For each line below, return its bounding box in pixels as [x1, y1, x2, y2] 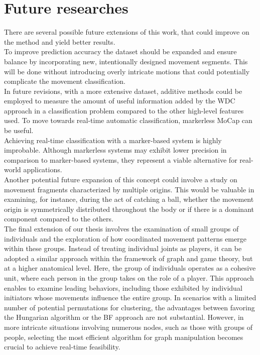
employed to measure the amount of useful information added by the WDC [4, 95, 235, 106]
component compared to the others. [4, 213, 113, 224]
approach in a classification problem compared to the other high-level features [4, 105, 244, 115]
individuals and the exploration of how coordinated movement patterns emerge [4, 233, 246, 244]
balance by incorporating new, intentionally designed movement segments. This [4, 56, 248, 66]
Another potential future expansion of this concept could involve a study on [4, 174, 237, 185]
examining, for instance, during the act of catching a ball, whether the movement [4, 194, 254, 204]
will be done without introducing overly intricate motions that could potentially [4, 66, 250, 76]
